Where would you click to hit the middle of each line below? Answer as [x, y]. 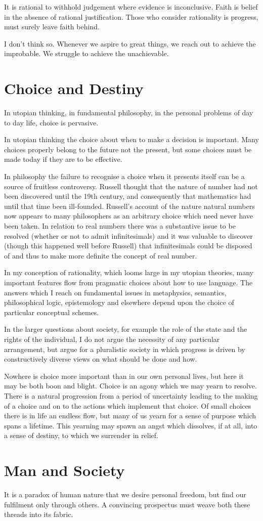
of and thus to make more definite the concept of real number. [101, 255]
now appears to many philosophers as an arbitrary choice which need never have [129, 216]
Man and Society [64, 470]
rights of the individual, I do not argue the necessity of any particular [112, 339]
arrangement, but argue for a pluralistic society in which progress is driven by [125, 349]
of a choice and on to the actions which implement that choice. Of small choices [128, 405]
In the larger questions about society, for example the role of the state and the [126, 329]
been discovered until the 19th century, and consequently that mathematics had [128, 196]
